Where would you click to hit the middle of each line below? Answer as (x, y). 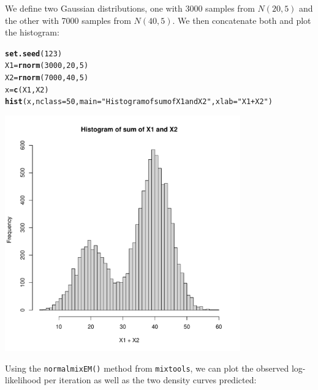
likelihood (23, 380)
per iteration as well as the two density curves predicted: (150, 380)
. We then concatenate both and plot (242, 20)
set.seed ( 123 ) (34, 54)
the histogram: (32, 32)
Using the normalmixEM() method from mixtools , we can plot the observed (147, 368)
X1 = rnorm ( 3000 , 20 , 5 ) (47, 66)
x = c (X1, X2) (27, 90)
